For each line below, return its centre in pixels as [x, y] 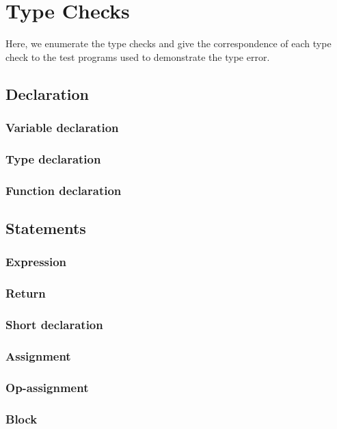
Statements [46, 228]
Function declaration [64, 190]
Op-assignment [47, 387]
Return [26, 293]
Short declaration [54, 325]
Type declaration [53, 158]
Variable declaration [62, 128]
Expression [36, 262]
